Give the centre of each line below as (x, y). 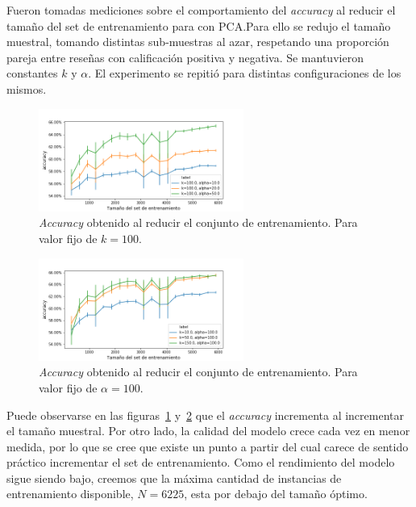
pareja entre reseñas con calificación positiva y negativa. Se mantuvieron (185, 57)
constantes (32, 73)
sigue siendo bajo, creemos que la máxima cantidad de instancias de (174, 478)
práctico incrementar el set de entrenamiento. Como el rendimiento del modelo (201, 462)
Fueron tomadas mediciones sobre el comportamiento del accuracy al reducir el (201, 10)
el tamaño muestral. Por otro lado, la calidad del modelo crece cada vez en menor (208, 431)
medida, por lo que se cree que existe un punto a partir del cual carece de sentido (208, 446)
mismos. (27, 88)
